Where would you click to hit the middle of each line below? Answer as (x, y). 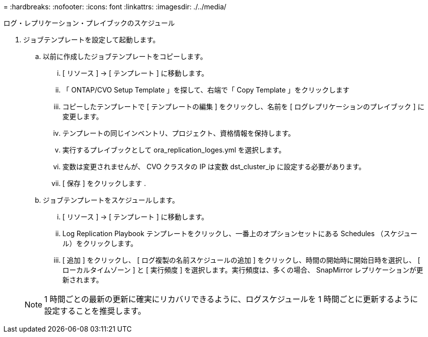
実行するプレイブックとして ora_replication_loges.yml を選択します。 (174, 150)
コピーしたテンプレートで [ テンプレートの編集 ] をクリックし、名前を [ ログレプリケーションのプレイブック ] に (243, 107)
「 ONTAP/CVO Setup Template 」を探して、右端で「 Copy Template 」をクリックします (206, 90)
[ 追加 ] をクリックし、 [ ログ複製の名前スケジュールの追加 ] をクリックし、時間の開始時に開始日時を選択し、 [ (242, 260)
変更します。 (83, 116)
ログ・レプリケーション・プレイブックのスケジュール (89, 23)
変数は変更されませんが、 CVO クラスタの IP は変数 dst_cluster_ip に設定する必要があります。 (214, 167)
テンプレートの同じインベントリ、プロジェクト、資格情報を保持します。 (179, 133)
